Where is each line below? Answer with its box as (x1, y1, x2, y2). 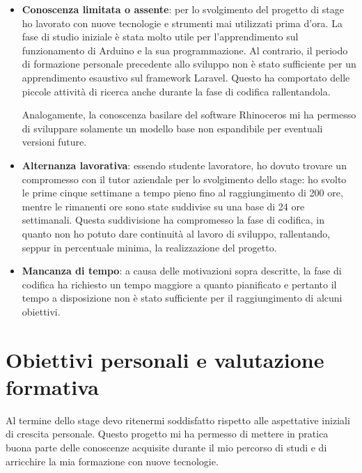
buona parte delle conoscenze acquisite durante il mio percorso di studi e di (6, 440, 327, 454)
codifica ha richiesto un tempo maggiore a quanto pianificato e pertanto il (22, 277, 337, 291)
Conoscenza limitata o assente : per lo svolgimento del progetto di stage (22, 2, 344, 16)
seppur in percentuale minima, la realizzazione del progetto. (22, 240, 277, 254)
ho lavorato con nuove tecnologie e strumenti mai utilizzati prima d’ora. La (22, 15, 343, 30)
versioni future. (22, 134, 87, 149)
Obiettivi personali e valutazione (6, 345, 324, 373)
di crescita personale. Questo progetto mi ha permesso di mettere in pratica (6, 426, 329, 441)
